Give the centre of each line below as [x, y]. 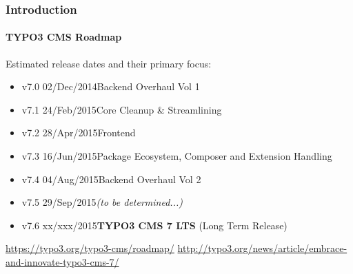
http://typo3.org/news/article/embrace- [262, 248]
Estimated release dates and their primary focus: [109, 63]
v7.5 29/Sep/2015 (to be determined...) [102, 202]
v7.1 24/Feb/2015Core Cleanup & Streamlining [122, 109]
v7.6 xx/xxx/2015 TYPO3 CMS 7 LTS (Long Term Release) [154, 225]
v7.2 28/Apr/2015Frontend [79, 133]
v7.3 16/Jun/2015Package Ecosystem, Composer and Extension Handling [177, 156]
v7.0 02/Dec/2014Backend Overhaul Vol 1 [111, 86]
